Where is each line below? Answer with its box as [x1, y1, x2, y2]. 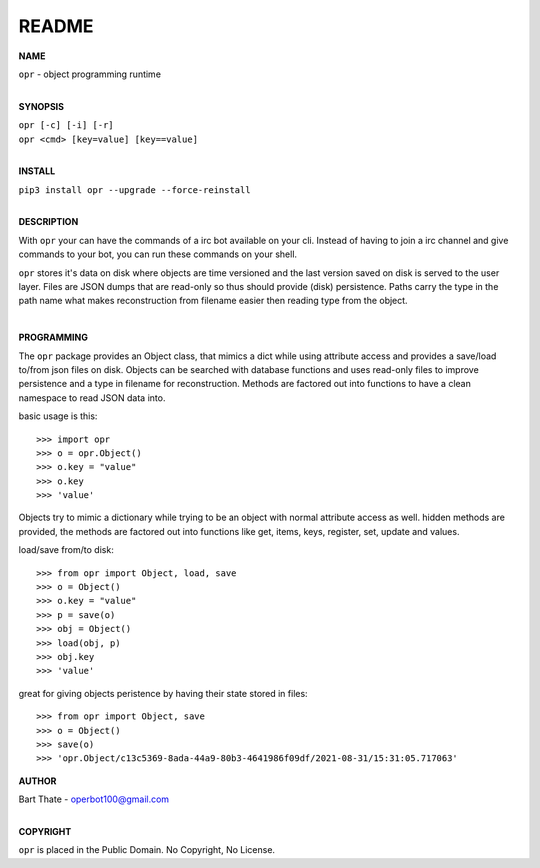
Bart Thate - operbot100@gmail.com [18, 793, 170, 805]
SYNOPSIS [18, 100, 65, 112]
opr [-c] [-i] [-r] [18, 120, 114, 131]
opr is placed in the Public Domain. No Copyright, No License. [18, 844, 275, 856]
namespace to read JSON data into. [18, 391, 166, 404]
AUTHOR [18, 775, 57, 787]
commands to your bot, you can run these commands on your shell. [18, 248, 298, 260]
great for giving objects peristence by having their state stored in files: [18, 687, 309, 699]
